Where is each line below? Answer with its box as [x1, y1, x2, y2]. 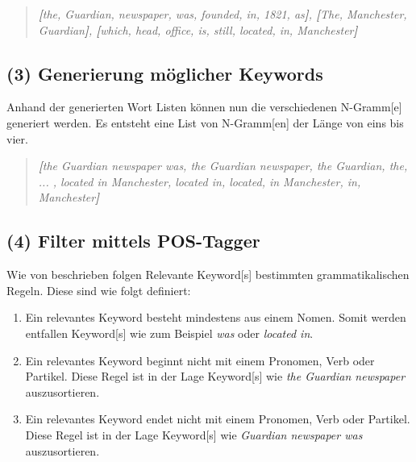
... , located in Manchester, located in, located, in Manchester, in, [38, 173, 361, 189]
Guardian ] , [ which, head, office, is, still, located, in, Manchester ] [38, 21, 358, 38]
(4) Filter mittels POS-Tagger [6, 228, 260, 253]
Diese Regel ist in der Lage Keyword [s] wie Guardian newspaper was [25, 426, 363, 443]
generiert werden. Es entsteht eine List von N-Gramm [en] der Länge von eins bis [6, 114, 404, 131]
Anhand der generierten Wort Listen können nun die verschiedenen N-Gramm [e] [6, 98, 402, 115]
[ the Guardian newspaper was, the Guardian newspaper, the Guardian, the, [38, 157, 408, 174]
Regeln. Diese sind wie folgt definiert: [6, 281, 191, 298]
